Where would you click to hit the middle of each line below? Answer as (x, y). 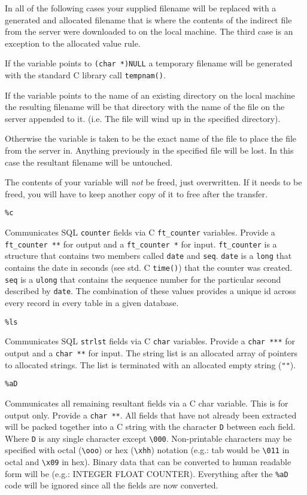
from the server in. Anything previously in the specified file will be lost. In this (149, 150)
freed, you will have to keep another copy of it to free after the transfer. (136, 193)
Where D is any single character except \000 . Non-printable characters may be (148, 438)
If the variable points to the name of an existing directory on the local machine (150, 95)
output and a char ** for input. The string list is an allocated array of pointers (151, 352)
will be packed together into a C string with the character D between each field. (150, 427)
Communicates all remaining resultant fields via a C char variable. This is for (147, 403)
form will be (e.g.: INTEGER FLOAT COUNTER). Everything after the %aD (147, 473)
